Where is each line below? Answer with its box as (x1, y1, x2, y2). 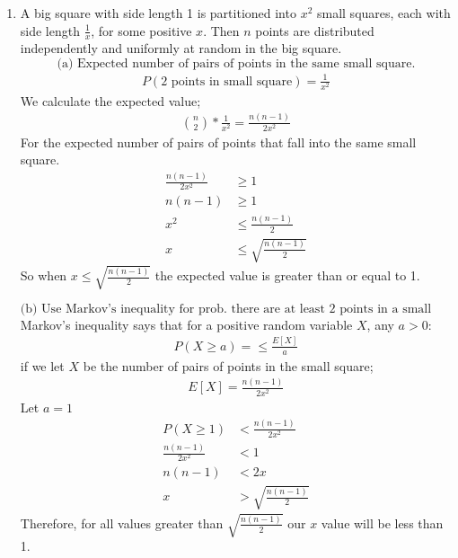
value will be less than (321, 513, 444, 532)
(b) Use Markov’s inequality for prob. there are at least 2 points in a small (20, 302, 432, 315)
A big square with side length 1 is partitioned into (20, 4, 296, 22)
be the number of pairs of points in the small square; (83, 356, 374, 375)
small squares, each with (316, 4, 451, 22)
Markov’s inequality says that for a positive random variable (20, 314, 353, 333)
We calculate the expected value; (20, 91, 201, 110)
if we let (20, 356, 65, 375)
